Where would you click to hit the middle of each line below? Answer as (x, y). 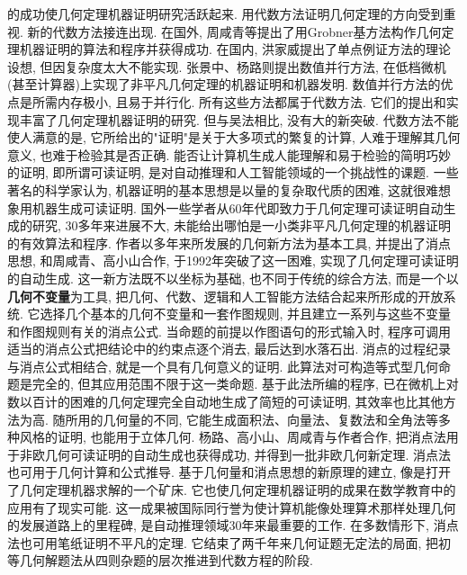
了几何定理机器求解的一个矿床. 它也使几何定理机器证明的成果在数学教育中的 (232, 490)
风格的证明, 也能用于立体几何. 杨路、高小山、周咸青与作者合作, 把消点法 (233, 437)
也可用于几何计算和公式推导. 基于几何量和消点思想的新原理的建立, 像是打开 (229, 472)
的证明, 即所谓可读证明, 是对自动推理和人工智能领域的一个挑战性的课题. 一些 (233, 172)
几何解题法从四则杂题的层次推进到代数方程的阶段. (166, 560)
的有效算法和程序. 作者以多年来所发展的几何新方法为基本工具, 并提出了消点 (229, 243)
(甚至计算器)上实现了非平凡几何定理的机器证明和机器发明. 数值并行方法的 (224, 84)
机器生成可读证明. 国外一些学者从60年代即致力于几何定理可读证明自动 (238, 207)
